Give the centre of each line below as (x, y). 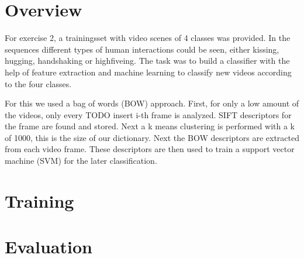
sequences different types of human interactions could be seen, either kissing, (142, 49)
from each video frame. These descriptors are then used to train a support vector (150, 149)
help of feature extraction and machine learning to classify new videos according (148, 72)
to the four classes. (38, 83)
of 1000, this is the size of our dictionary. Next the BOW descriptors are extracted (152, 137)
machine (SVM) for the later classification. (81, 161)
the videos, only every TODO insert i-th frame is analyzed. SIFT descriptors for (148, 114)
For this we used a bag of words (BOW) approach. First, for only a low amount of (152, 103)
